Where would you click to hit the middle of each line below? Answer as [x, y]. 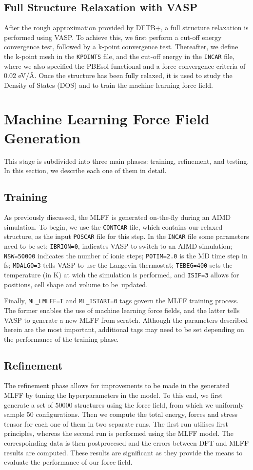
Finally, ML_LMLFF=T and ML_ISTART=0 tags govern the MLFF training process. [121, 301]
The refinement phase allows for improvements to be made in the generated [117, 385]
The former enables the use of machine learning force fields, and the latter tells [122, 310]
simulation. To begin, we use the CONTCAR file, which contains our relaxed [113, 226]
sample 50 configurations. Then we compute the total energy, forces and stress [121, 414]
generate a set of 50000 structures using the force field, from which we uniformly [124, 404]
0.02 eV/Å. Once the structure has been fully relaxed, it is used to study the [118, 75]
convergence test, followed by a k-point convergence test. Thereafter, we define [121, 47]
